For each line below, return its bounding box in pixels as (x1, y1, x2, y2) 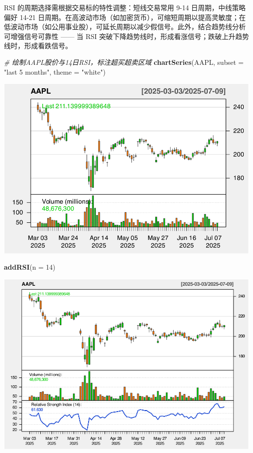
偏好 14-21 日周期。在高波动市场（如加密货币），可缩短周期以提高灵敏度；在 (4, 12, 246, 22)
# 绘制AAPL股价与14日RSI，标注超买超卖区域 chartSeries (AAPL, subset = (4, 57, 244, 67)
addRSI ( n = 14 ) (4, 262, 55, 272)
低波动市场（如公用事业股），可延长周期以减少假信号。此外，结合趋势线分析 (4, 21, 246, 32)
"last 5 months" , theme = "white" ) (4, 66, 106, 77)
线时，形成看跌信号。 (4, 40, 72, 51)
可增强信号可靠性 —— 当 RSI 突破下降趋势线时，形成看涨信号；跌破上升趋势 (4, 31, 249, 41)
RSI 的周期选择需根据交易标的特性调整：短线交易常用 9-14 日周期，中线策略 (4, 2, 246, 12)
